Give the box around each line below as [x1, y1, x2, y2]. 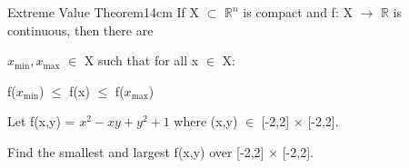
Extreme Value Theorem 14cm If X [7, 3, 200, 21]
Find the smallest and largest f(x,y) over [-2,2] [7, 142, 264, 161]
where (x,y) [174, 112, 238, 131]
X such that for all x [84, 51, 199, 70]
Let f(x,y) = [7, 112, 75, 131]
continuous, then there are [7, 20, 154, 39]
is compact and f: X [243, 3, 353, 21]
